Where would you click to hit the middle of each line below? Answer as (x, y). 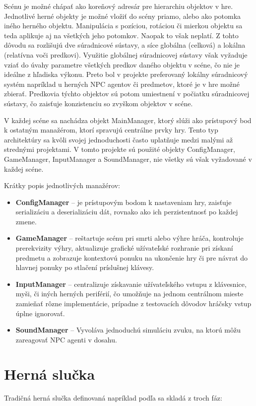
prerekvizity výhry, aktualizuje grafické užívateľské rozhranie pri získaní (124, 248)
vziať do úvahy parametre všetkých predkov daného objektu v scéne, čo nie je (122, 64)
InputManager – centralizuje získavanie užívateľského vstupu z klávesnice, (131, 284)
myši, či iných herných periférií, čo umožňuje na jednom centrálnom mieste (129, 294)
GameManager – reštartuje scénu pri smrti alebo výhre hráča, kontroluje (129, 238)
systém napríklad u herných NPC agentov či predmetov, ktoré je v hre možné (122, 84)
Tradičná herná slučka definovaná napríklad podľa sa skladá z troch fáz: (113, 397)
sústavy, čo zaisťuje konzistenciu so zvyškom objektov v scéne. (98, 103)
